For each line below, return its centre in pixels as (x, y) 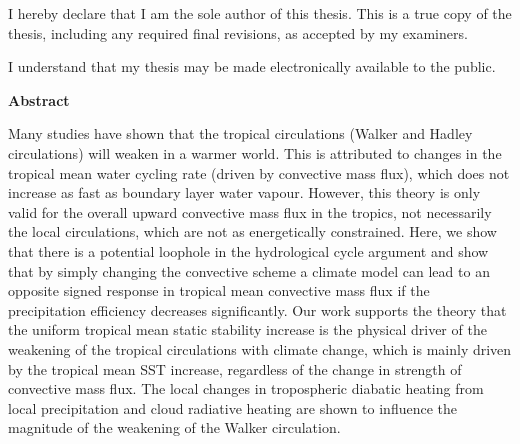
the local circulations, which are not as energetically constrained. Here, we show (252, 231)
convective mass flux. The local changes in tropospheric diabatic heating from (246, 388)
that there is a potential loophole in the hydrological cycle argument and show (248, 250)
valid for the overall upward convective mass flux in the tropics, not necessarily (250, 211)
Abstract (39, 99)
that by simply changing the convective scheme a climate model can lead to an (249, 270)
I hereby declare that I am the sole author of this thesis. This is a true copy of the (260, 13)
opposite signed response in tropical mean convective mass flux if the (219, 290)
